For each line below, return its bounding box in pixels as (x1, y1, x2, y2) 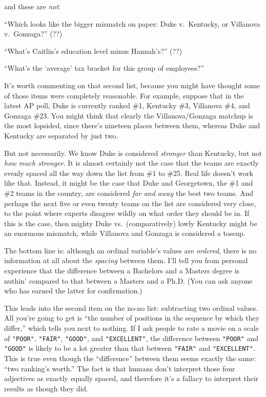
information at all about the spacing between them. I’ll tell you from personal (4, 255, 248, 266)
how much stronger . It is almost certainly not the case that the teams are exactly (4, 157, 259, 168)
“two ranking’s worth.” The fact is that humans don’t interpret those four (4, 363, 235, 373)
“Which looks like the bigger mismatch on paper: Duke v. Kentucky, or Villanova (4, 18, 260, 29)
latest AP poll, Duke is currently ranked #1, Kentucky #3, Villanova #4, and (4, 100, 250, 111)
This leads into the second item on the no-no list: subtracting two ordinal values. (4, 302, 258, 313)
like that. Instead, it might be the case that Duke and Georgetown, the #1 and (4, 177, 253, 188)
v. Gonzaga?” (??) (4, 28, 63, 39)
